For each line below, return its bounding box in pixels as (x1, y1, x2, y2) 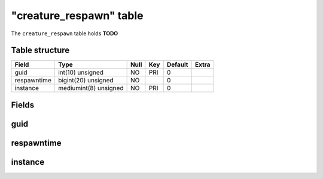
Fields (11, 100, 35, 110)
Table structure (11, 45, 70, 55)
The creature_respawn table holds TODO (11, 30, 118, 37)
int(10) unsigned (57, 69, 104, 77)
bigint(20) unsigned (57, 76, 114, 85)
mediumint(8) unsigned (57, 84, 124, 92)
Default (166, 60, 188, 69)
